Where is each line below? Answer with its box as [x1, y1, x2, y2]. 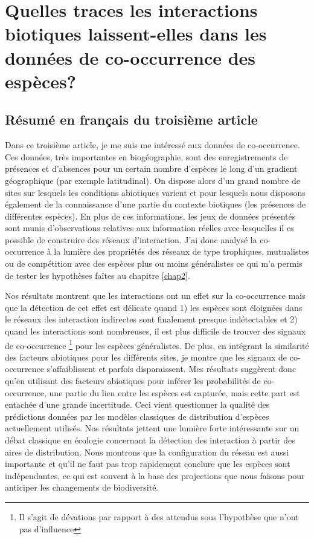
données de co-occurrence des [5, 45, 256, 70]
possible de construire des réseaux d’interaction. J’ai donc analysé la [5, 233, 257, 246]
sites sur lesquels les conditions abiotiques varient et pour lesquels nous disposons [5, 186, 306, 198]
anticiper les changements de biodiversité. [5, 481, 159, 494]
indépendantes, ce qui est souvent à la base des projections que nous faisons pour [5, 469, 305, 482]
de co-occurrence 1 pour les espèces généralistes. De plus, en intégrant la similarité [5, 337, 309, 351]
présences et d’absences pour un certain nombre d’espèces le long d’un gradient [5, 162, 298, 175]
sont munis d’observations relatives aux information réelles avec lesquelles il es [5, 221, 294, 234]
